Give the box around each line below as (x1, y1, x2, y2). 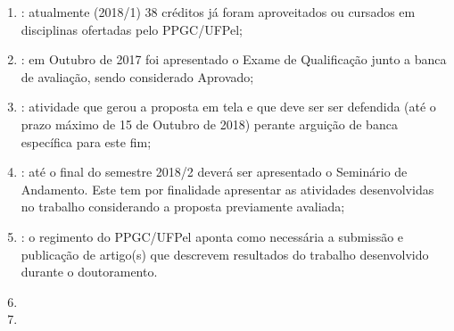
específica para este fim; (21, 132, 152, 151)
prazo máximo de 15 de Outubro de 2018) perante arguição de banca (21, 114, 398, 133)
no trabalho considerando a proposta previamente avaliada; (21, 197, 345, 216)
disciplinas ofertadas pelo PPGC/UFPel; (21, 20, 243, 38)
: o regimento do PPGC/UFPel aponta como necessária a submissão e (21, 227, 404, 245)
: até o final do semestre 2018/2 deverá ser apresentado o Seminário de (21, 162, 408, 181)
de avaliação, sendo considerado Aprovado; (21, 67, 254, 86)
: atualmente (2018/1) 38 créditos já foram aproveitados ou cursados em (21, 3, 416, 21)
